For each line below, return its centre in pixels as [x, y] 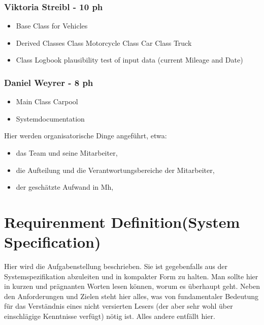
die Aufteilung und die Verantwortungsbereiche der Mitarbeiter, [115, 170]
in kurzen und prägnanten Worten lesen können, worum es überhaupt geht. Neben [132, 286]
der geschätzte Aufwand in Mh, [65, 187]
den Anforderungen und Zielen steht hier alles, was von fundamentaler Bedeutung [131, 296]
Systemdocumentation [50, 118]
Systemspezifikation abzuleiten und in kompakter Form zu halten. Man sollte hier [131, 276]
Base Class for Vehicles [52, 26]
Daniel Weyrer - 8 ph [49, 82]
